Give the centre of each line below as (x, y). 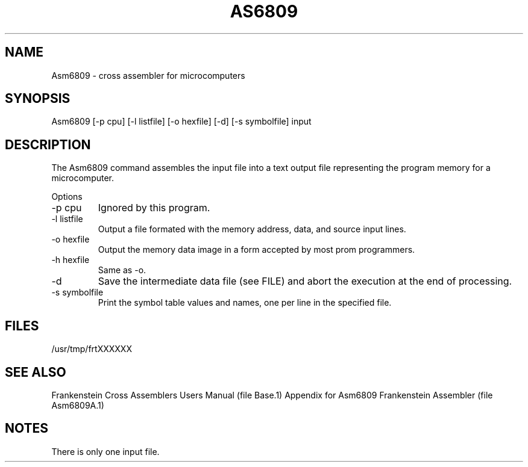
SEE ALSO (36, 372)
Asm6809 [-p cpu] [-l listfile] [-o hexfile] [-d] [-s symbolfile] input (181, 122)
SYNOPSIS (38, 99)
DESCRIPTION (48, 144)
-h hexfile (71, 260)
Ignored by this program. (154, 208)
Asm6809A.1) (78, 405)
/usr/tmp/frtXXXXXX (92, 349)
